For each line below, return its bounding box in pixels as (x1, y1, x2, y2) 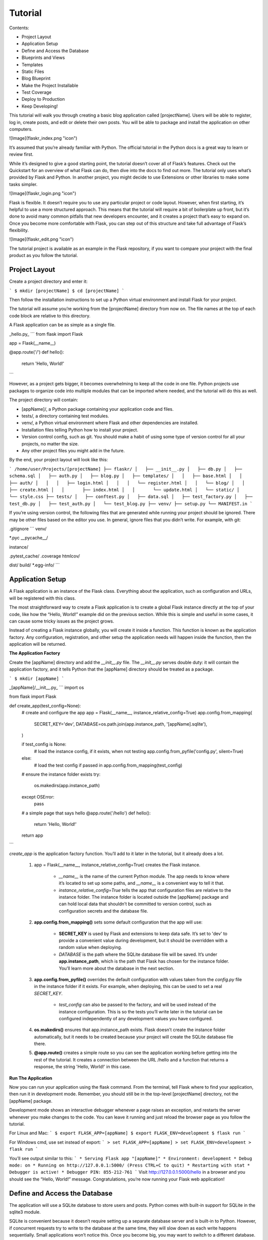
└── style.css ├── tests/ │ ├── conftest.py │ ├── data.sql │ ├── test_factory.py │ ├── (9, 494, 253, 499)
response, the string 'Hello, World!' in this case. (34, 1064, 131, 1070)
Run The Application (9, 1075, 53, 1081)
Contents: (9, 25, 29, 31)
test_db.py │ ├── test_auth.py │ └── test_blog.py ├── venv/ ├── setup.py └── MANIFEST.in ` (9, 501, 253, 506)
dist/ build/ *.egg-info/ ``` (9, 562, 60, 568)
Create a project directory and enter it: (9, 278, 88, 285)
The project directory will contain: (9, 397, 78, 403)
